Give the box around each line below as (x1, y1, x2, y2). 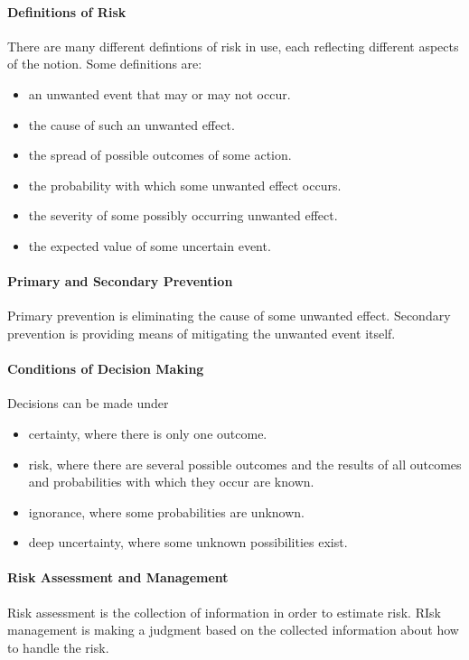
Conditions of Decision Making (7, 359, 204, 378)
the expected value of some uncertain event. (28, 236, 271, 255)
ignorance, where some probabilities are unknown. (28, 502, 305, 521)
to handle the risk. (7, 637, 109, 656)
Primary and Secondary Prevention (7, 272, 233, 291)
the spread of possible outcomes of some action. (28, 145, 292, 164)
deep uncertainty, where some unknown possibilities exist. (28, 533, 348, 552)
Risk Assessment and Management (7, 568, 229, 587)
